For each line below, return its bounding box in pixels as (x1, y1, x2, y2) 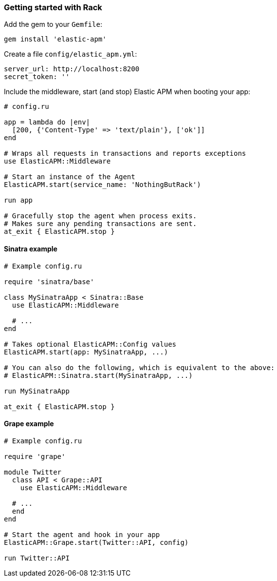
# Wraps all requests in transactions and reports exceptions (4, 149, 246, 158)
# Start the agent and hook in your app (4, 530, 160, 539)
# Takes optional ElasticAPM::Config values (4, 340, 177, 348)
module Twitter (4, 468, 62, 476)
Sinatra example (4, 244, 57, 253)
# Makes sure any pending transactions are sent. (4, 220, 197, 228)
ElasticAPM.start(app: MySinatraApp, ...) (4, 348, 168, 356)
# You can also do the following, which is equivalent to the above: (4, 363, 275, 372)
